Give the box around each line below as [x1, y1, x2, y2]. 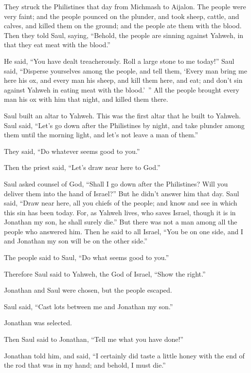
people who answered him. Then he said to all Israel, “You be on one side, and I [4, 226, 243, 236]
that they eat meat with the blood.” [4, 39, 110, 50]
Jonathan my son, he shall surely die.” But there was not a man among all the [4, 217, 237, 227]
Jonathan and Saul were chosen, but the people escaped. [4, 285, 172, 295]
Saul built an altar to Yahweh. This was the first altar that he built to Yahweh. [4, 110, 241, 120]
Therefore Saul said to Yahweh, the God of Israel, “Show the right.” [4, 268, 206, 279]
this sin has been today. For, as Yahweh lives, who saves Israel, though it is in [4, 207, 236, 217]
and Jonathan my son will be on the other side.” [4, 236, 147, 246]
